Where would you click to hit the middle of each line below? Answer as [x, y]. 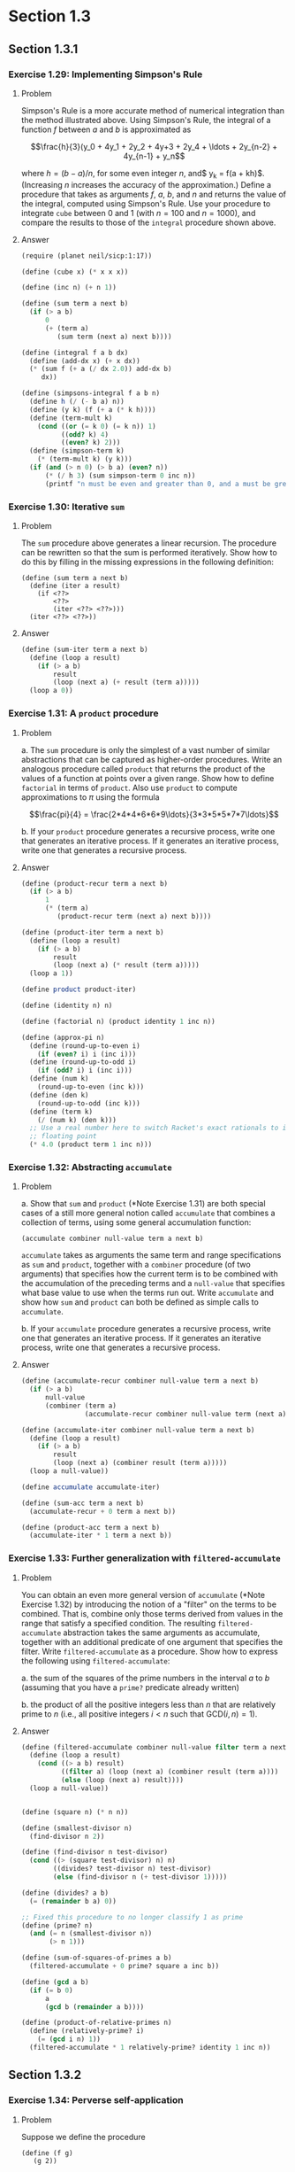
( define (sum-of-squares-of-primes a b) [96, 1958]
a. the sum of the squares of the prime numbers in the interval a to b [145, 1678]
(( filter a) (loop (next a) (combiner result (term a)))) [170, 1772]
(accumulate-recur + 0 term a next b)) [103, 1511]
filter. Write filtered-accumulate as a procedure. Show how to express [150, 1651]
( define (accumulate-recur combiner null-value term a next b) [140, 1381]
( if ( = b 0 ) [51, 1990]
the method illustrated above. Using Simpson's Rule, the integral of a [146, 120]
